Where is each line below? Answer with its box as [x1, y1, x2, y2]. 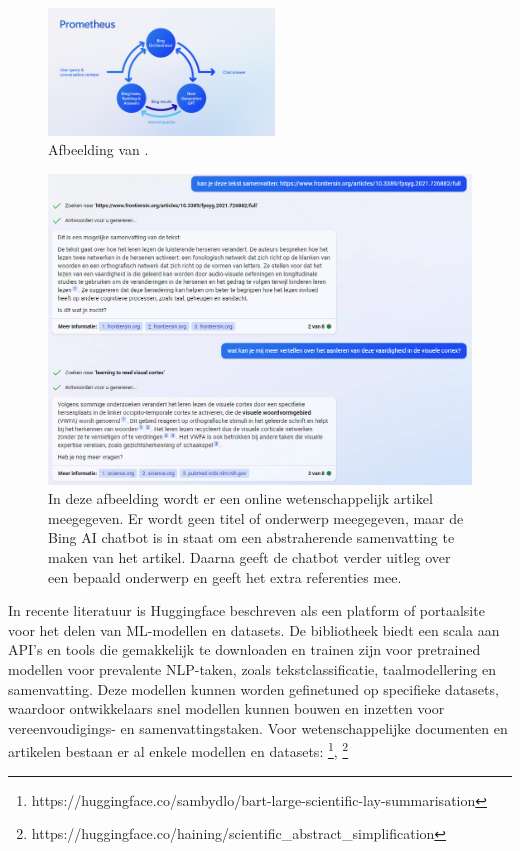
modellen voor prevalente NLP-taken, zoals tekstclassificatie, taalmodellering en [8, 659, 497, 680]
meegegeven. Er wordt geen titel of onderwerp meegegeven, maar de [48, 507, 464, 528]
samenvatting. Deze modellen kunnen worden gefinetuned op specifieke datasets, [8, 678, 499, 699]
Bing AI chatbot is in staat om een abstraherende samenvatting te [48, 527, 455, 548]
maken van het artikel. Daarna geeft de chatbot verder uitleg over [48, 547, 451, 568]
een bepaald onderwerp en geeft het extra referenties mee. [48, 566, 402, 587]
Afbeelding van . [48, 139, 149, 160]
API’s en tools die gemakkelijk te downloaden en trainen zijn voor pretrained [8, 639, 481, 660]
